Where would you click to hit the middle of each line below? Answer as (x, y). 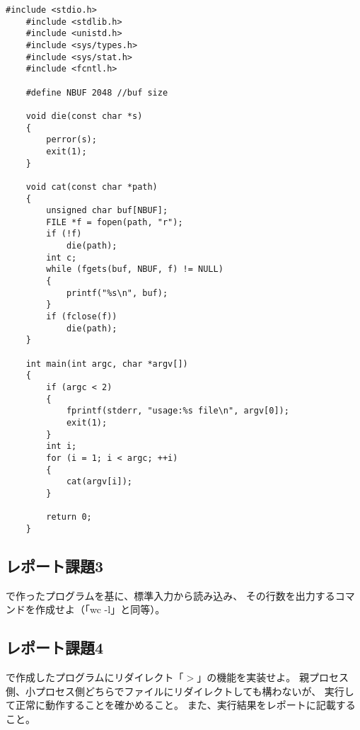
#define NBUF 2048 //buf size (97, 92)
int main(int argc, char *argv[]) (107, 364)
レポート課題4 (55, 648)
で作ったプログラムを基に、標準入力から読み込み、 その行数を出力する (170, 595)
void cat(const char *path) (92, 187)
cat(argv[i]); (99, 482)
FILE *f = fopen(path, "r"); (115, 222)
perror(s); (71, 140)
